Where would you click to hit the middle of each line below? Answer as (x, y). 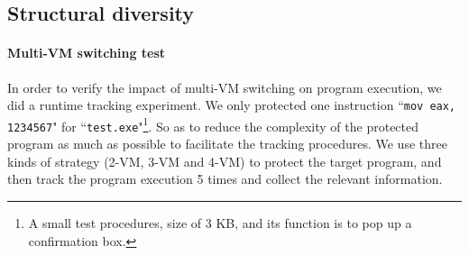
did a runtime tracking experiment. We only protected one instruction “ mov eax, (232, 105)
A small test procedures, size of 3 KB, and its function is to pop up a (220, 222)
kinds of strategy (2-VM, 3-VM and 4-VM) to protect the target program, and (225, 161)
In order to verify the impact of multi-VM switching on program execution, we (225, 87)
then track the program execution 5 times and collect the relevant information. (225, 179)
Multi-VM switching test (87, 53)
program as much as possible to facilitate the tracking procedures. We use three (227, 144)
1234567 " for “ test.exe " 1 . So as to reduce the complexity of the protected (213, 124)
